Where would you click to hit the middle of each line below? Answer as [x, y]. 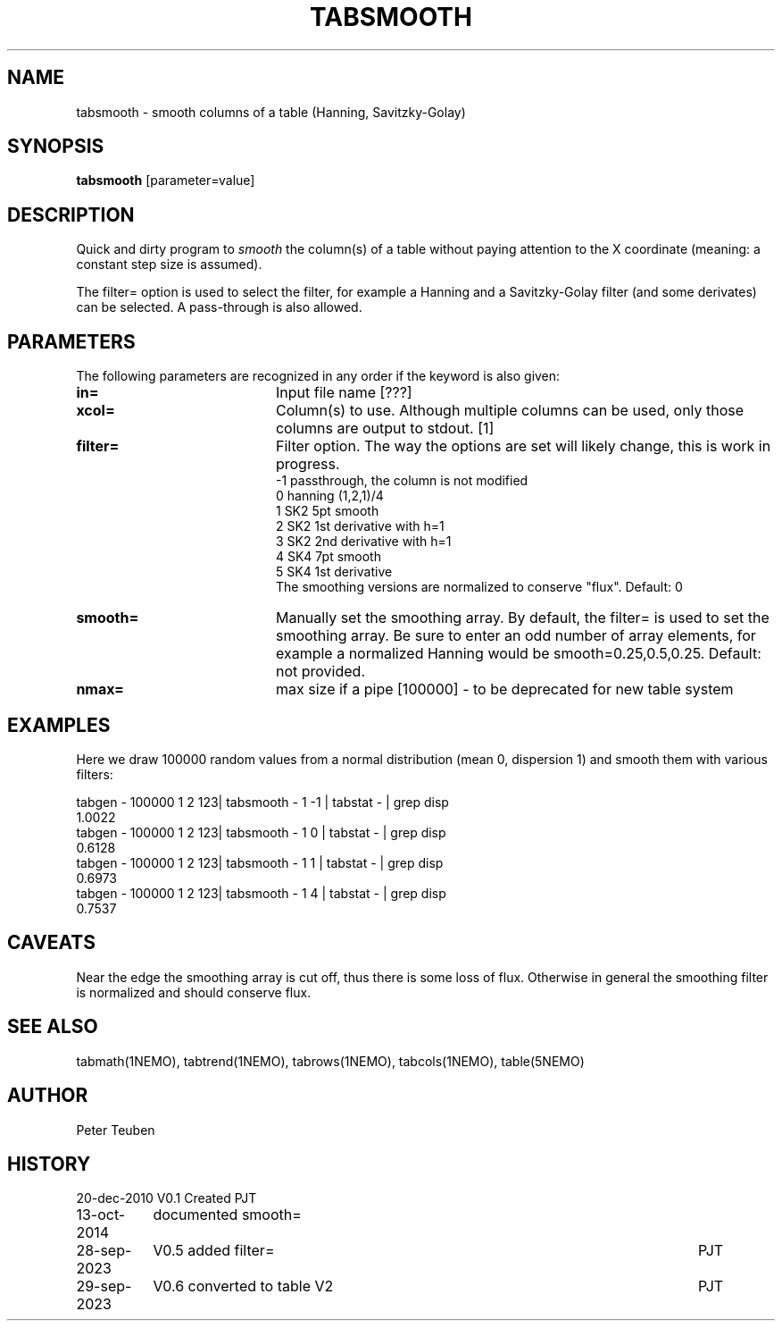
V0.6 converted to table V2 [243, 1286]
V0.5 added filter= [214, 1251]
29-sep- [104, 1286]
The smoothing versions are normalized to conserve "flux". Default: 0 [479, 587]
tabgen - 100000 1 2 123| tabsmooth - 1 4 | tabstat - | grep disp [261, 893]
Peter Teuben [116, 1130]
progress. [308, 464]
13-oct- [101, 1215]
